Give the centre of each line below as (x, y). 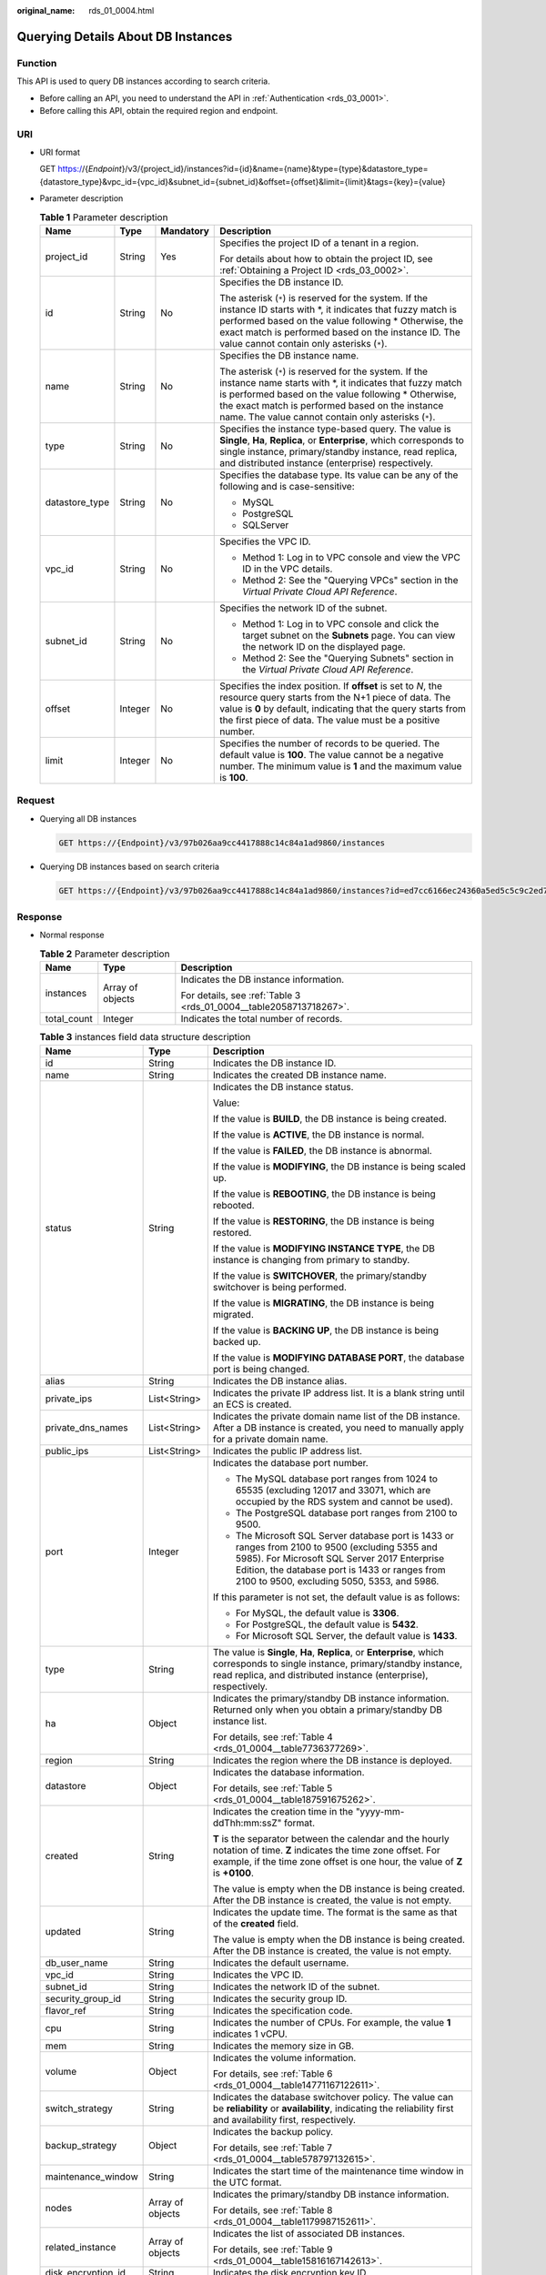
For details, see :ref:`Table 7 (272, 2148)
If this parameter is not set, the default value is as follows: (336, 1597)
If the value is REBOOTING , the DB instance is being (324, 1194)
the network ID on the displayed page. (324, 647)
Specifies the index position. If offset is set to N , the (331, 686)
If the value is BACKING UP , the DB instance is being (326, 1330)
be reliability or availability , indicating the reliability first (333, 2108)
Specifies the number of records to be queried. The (330, 743)
